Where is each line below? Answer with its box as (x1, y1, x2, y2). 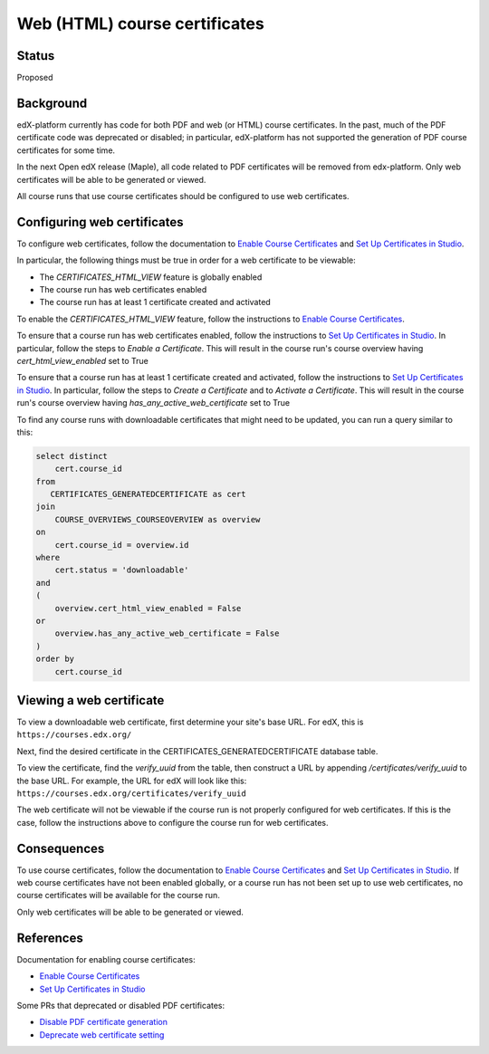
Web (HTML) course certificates (16, 14, 264, 34)
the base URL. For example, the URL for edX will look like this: (16, 775, 247, 786)
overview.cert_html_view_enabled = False (54, 603, 242, 613)
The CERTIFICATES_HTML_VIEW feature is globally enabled (39, 272, 263, 283)
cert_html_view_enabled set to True (16, 355, 149, 366)
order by (35, 654, 75, 665)
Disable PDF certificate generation (39, 1017, 168, 1028)
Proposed (16, 72, 53, 83)
